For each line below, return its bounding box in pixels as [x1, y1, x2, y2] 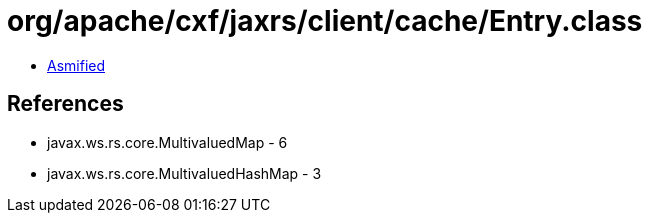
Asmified [47, 56, 106, 74]
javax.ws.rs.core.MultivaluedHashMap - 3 [47, 164, 322, 182]
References [7, 91, 124, 117]
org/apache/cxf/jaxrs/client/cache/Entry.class [7, 4, 643, 38]
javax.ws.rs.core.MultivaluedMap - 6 [47, 133, 288, 151]
